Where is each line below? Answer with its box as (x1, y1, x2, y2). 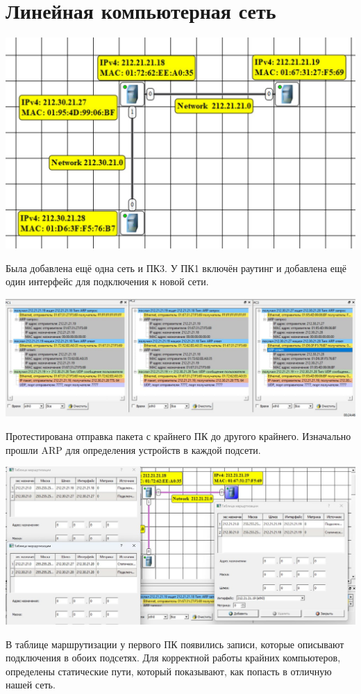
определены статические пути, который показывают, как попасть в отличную (6, 663, 332, 678)
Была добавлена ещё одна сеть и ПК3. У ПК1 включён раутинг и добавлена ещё (6, 260, 346, 275)
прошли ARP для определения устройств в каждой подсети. (6, 442, 261, 457)
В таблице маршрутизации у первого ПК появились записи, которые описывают (6, 636, 344, 651)
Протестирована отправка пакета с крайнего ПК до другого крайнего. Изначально (6, 428, 351, 443)
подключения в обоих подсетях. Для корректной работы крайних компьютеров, (6, 650, 341, 665)
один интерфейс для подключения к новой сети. (6, 274, 209, 289)
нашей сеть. (6, 677, 56, 692)
